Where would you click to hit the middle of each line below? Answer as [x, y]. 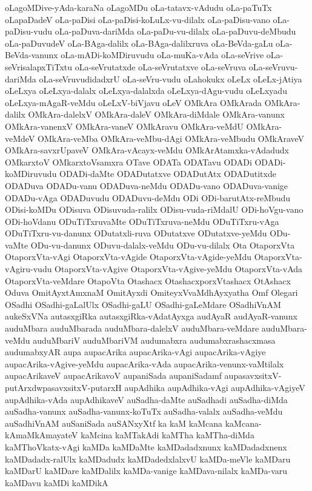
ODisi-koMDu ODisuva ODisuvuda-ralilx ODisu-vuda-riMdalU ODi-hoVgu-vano [154, 209]
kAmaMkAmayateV [41, 435]
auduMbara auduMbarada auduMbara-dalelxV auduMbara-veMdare [132, 328]
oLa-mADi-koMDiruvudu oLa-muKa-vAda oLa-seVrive [162, 55]
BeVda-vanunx [32, 55]
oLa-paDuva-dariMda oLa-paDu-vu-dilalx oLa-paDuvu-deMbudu [175, 31]
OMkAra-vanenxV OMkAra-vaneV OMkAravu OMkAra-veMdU [124, 126]
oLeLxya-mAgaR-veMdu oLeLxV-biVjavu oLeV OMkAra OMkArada [133, 102]
